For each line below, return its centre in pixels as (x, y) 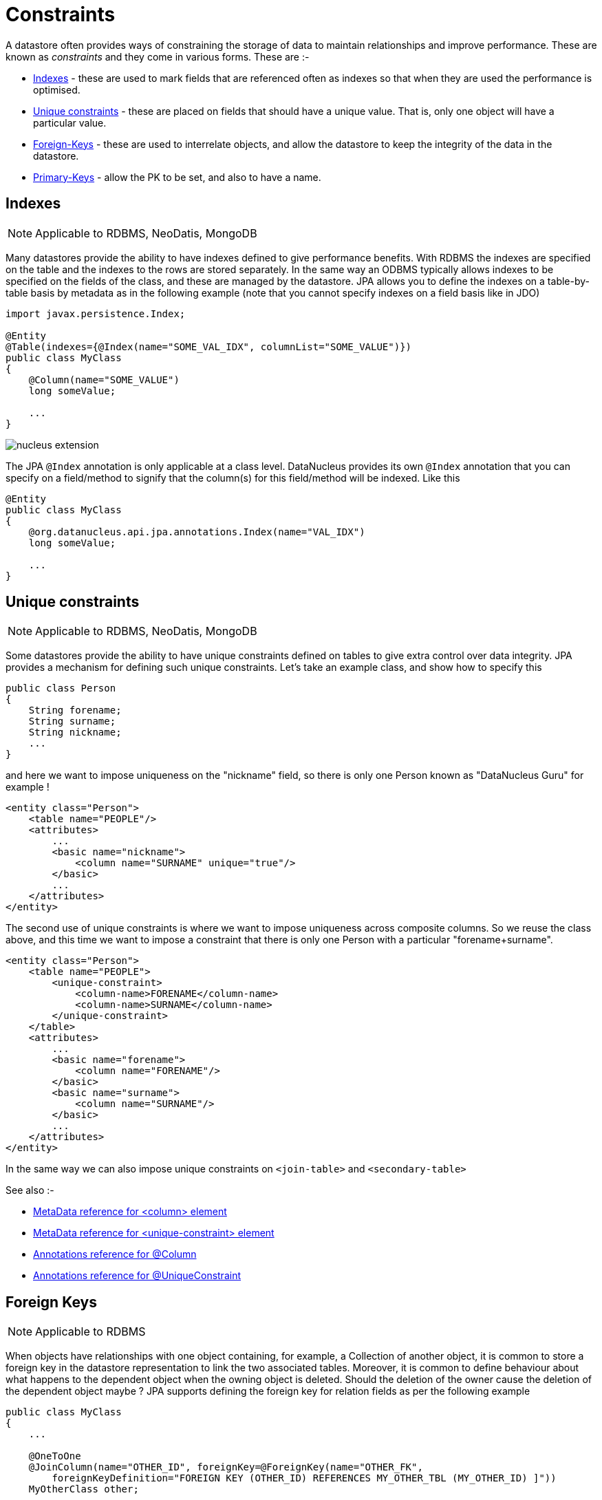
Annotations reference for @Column (115, 1254)
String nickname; (75, 732)
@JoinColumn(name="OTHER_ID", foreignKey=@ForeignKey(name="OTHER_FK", (226, 1467)
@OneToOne (55, 1456)
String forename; (75, 710)
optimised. (57, 89)
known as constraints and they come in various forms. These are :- (158, 56)
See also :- (30, 1190)
